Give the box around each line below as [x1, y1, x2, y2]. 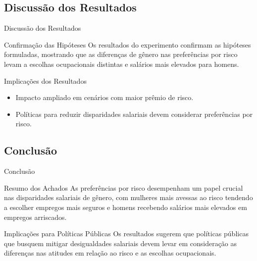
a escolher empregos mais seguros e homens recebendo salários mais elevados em [4, 202, 247, 212]
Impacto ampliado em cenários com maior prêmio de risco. [15, 92, 194, 103]
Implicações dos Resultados [4, 75, 87, 86]
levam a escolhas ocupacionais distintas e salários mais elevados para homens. [4, 58, 239, 69]
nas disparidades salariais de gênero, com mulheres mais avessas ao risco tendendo [4, 192, 253, 203]
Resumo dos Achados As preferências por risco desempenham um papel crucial [4, 182, 243, 193]
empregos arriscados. [4, 211, 67, 222]
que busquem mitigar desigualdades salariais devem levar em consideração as [4, 238, 237, 248]
